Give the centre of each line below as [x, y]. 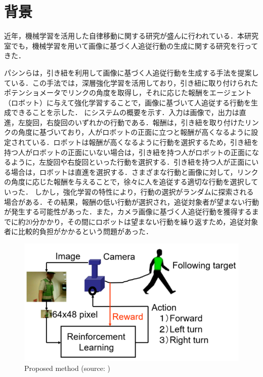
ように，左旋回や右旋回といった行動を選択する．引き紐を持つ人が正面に [131, 162]
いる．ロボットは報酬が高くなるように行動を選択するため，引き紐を [145, 142]
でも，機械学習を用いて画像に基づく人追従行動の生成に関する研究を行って [135, 45]
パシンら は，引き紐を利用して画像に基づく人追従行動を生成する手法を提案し [131, 72]
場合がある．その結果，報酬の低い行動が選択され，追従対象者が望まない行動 [131, 201]
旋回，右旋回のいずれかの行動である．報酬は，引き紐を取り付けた [135, 122]
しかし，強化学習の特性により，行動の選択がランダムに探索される [144, 192]
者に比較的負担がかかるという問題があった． [78, 231]
